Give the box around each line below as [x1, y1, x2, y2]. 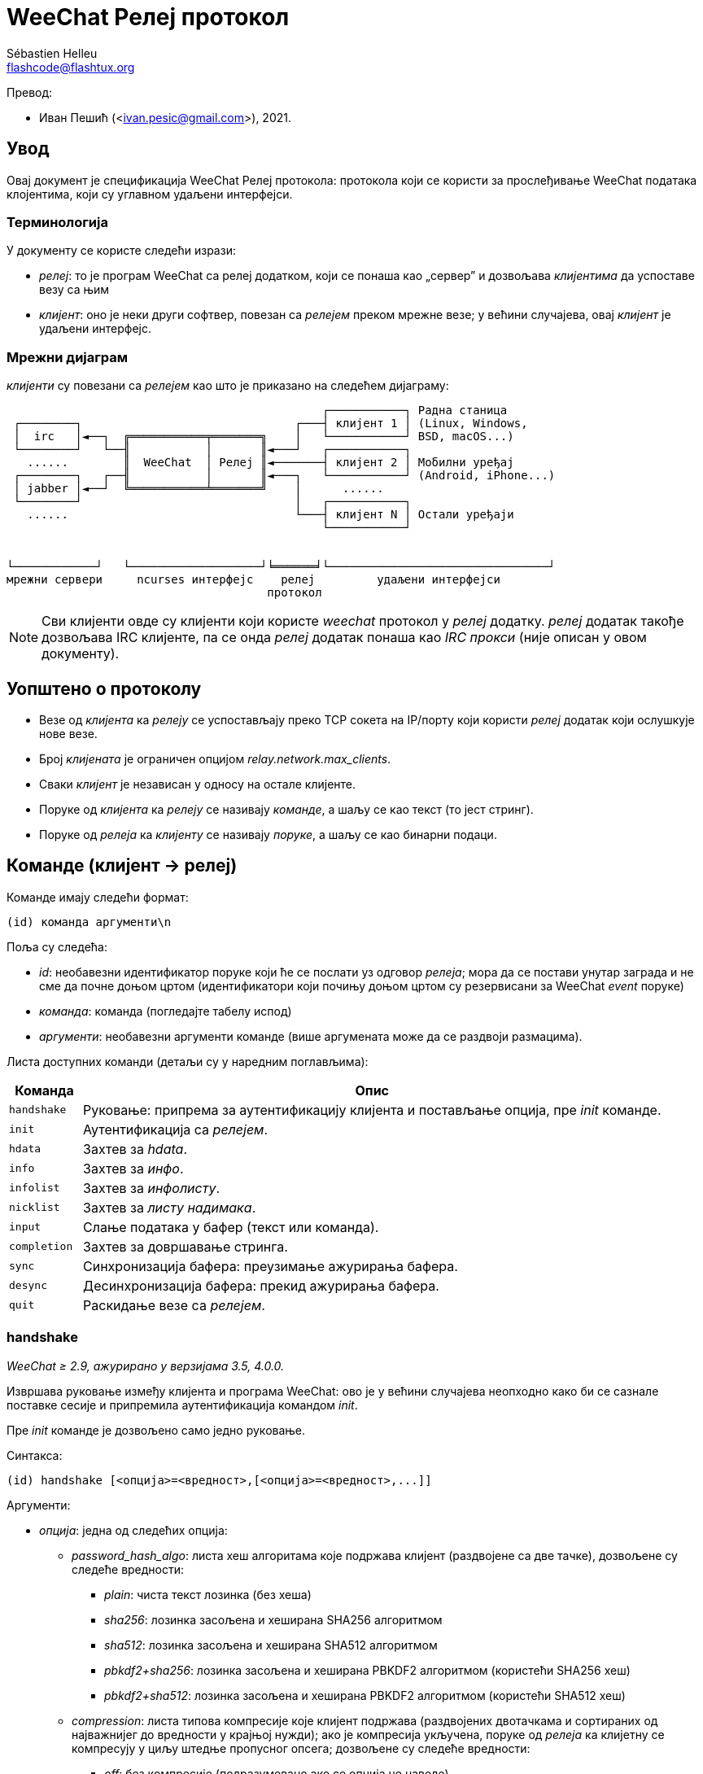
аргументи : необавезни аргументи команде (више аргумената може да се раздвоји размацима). [39, 1029, 583, 1043]
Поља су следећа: [7, 939, 107, 954]
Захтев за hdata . [83, 1140, 188, 1157]
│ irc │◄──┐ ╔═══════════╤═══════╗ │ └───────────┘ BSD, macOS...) [13, 430, 514, 443]
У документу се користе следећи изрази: [7, 243, 236, 258]
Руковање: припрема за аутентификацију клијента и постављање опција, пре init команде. [83, 1101, 662, 1118]
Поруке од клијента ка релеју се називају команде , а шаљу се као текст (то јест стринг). [39, 802, 534, 816]
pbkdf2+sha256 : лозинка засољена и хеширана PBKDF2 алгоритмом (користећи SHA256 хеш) [104, 1663, 631, 1677]
